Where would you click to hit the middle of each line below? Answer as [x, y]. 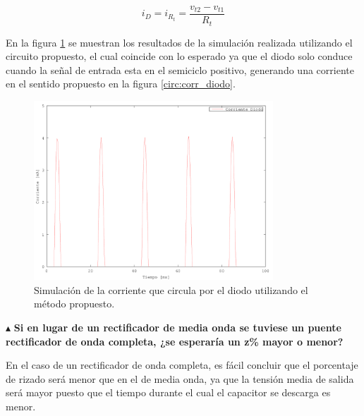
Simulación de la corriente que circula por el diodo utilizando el [171, 289]
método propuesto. [74, 304]
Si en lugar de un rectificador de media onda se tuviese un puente [177, 328]
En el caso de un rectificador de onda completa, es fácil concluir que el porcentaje [182, 365]
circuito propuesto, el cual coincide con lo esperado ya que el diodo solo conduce [179, 56]
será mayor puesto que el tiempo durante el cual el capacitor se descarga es [168, 392]
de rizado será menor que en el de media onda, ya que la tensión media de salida [180, 378]
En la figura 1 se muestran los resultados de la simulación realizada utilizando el [179, 42]
